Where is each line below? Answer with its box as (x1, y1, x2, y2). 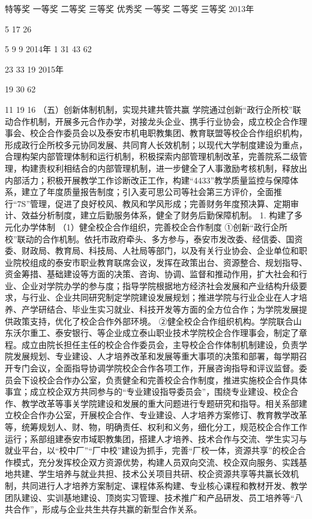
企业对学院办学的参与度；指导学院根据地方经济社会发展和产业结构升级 (21, 279, 299, 292)
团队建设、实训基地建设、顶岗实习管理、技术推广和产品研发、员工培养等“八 (5, 491, 303, 503)
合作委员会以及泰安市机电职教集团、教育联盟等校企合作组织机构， (46, 127, 307, 139)
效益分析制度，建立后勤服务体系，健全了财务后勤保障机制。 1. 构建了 (21, 209, 295, 221)
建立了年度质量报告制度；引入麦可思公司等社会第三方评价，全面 (21, 185, 274, 198)
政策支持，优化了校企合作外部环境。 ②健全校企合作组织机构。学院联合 (13, 314, 293, 327)
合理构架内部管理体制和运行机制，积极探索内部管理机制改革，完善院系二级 (5, 150, 299, 163)
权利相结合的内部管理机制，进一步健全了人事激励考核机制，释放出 (46, 161, 307, 174)
